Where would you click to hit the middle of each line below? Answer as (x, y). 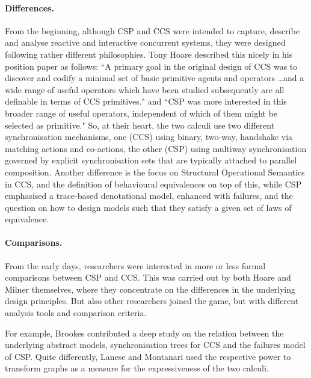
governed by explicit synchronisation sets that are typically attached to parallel (151, 160)
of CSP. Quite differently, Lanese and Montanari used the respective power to (148, 356)
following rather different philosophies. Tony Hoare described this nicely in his (149, 54)
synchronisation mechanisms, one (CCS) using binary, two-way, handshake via (149, 137)
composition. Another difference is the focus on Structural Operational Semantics (155, 172)
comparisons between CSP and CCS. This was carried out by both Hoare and (148, 277)
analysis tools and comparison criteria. (76, 313)
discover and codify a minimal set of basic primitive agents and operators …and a (155, 78)
